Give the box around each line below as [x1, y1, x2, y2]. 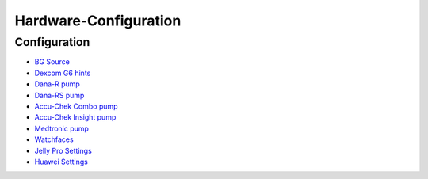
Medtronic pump [34, 124, 89, 133]
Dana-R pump [34, 79, 81, 89]
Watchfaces [34, 135, 75, 144]
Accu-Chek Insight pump [34, 112, 117, 122]
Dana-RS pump [34, 90, 85, 100]
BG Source [34, 57, 71, 67]
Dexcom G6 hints [34, 68, 91, 78]
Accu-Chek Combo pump [34, 101, 118, 111]
